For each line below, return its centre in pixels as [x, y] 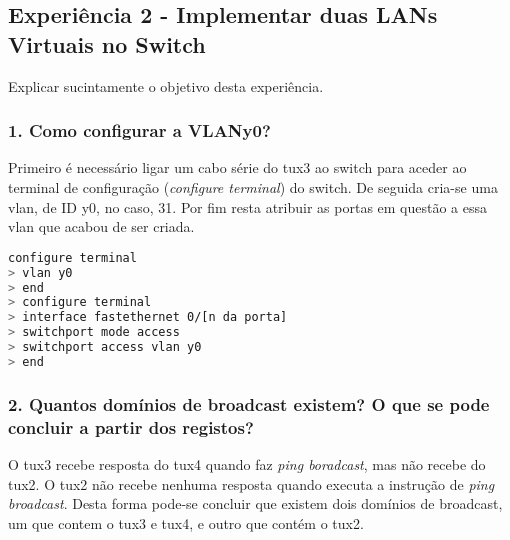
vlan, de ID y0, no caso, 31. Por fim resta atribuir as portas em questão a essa [248, 206]
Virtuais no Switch [107, 43]
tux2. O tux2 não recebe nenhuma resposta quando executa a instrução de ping [251, 483]
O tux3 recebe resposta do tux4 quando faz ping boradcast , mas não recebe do [247, 463]
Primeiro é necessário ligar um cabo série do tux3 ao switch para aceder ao [237, 167]
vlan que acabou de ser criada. [101, 226]
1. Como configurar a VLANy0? [139, 130]
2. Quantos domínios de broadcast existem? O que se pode [249, 403]
